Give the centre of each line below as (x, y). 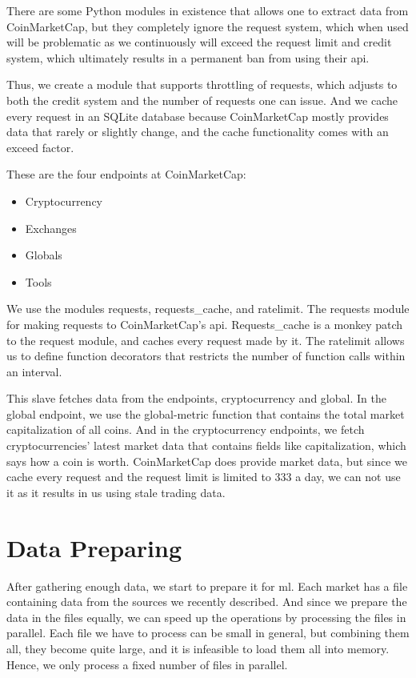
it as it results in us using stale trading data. (116, 492)
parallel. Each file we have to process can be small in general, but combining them (208, 633)
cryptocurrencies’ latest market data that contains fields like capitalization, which (206, 445)
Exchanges (51, 228)
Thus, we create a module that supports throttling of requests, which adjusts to (202, 84)
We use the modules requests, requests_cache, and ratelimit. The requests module (208, 309)
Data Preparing (94, 547)
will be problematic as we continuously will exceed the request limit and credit (199, 42)
